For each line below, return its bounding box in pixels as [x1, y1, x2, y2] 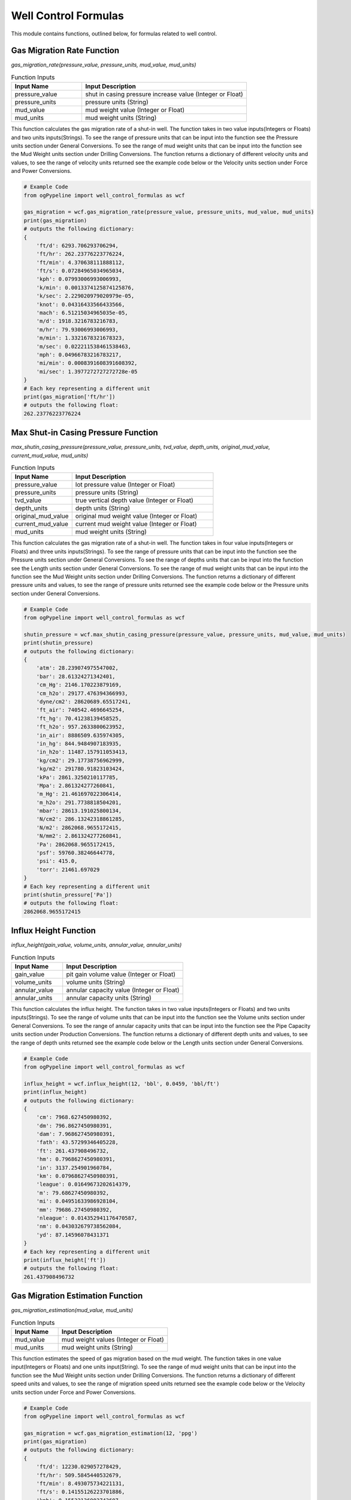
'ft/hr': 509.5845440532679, [36, 1472, 122, 1478]
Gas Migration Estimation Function [11, 1291, 143, 1301]
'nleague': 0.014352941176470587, [36, 1214, 138, 1221]
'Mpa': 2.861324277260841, [36, 782, 116, 789]
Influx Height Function [11, 926, 96, 936]
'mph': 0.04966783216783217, [36, 351, 122, 358]
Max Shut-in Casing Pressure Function [11, 428, 158, 438]
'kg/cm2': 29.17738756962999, [36, 757, 125, 764]
